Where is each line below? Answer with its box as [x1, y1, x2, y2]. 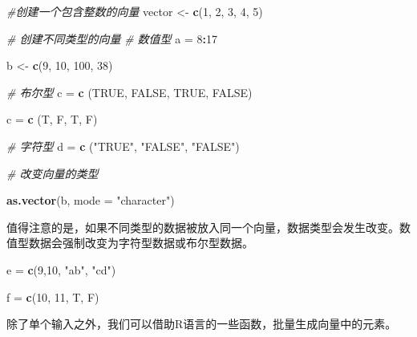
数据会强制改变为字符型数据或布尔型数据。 [28, 234, 253, 251]
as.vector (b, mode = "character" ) [6, 192, 175, 209]
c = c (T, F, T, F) [6, 111, 98, 128]
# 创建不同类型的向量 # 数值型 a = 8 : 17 [6, 30, 217, 47]
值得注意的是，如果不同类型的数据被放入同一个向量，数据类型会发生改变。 [6, 218, 399, 235]
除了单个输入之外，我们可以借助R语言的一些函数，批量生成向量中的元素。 [6, 315, 397, 332]
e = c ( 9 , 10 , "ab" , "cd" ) [6, 261, 116, 278]
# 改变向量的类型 [6, 164, 99, 181]
